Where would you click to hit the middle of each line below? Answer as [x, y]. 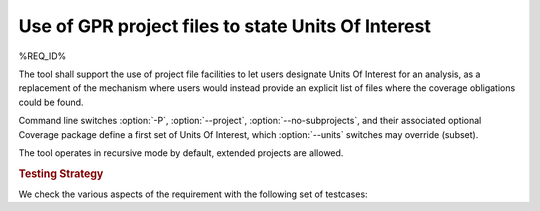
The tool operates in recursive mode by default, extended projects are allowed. [181, 152]
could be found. [51, 102]
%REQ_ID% [42, 56]
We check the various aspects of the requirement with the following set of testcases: [193, 194]
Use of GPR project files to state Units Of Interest [225, 26]
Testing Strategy [61, 173]
